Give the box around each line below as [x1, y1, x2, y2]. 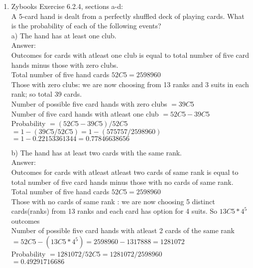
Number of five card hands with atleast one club [11, 108, 159, 119]
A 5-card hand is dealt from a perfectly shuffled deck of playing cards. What [11, 10, 245, 21]
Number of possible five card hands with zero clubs [11, 98, 167, 109]
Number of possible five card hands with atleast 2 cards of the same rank [11, 225, 235, 236]
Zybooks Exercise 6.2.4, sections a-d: [11, 1, 123, 11]
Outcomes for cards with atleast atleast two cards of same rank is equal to [11, 166, 239, 177]
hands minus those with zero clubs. [11, 59, 119, 70]
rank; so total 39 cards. [11, 89, 82, 99]
